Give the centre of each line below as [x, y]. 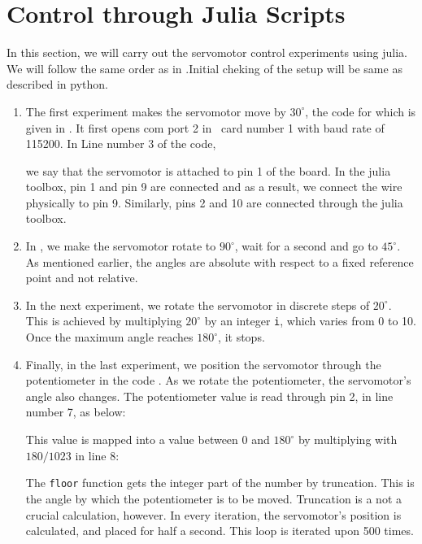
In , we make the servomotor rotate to [121, 246]
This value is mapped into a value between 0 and [148, 440]
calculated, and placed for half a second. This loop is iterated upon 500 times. [220, 531]
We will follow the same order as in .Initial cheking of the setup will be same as [204, 68]
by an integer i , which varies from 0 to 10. [310, 321]
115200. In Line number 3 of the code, [121, 144]
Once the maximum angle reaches [109, 337]
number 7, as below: [76, 412]
